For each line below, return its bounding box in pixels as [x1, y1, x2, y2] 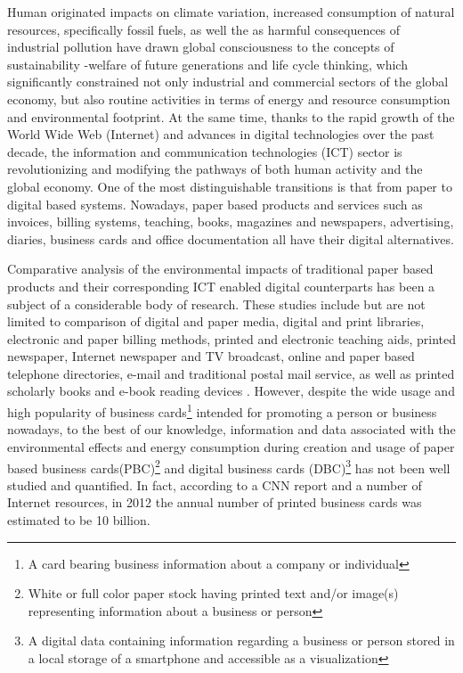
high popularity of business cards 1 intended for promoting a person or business [7, 400, 437, 421]
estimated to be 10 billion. [7, 510, 150, 529]
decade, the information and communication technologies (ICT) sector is [7, 142, 402, 160]
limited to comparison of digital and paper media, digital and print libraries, [7, 312, 425, 331]
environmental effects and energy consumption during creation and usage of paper [7, 437, 455, 456]
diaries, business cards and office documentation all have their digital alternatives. [7, 229, 454, 248]
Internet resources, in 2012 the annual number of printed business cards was [7, 493, 422, 512]
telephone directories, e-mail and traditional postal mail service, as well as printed [7, 364, 455, 382]
